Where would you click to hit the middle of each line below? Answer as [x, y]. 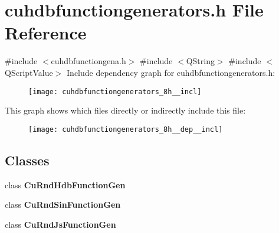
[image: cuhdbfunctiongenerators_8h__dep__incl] [126, 129]
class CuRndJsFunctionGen [60, 224]
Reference [46, 33]
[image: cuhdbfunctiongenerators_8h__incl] [115, 91]
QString [200, 61]
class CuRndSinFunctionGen [63, 204]
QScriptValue [29, 72]
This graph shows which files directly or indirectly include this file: [125, 110]
